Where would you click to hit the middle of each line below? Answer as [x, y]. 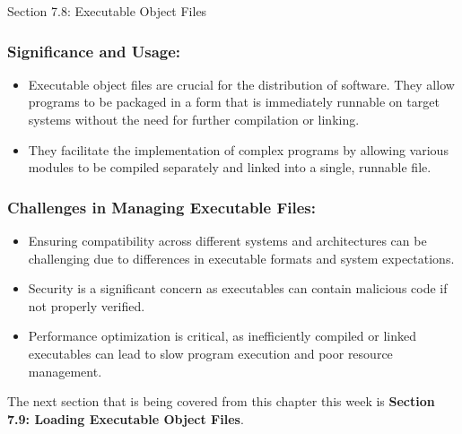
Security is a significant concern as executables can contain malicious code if [238, 288]
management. [65, 371]
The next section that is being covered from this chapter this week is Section [221, 401]
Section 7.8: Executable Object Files [107, 11]
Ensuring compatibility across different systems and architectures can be [227, 240]
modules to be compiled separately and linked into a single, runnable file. [230, 167]
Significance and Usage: [94, 51]
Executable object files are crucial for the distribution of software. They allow [241, 84]
